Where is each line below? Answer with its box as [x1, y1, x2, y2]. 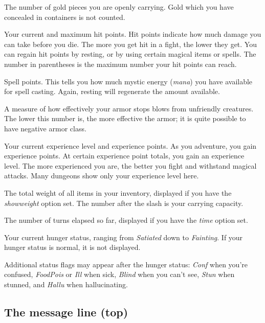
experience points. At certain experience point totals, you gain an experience [4, 150, 245, 161]
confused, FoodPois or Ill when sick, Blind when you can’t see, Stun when [4, 269, 235, 280]
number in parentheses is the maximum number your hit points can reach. [4, 58, 237, 69]
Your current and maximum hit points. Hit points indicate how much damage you [4, 29, 261, 39]
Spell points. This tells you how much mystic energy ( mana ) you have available [4, 76, 253, 86]
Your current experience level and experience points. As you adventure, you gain [4, 140, 257, 151]
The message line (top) [4, 304, 128, 320]
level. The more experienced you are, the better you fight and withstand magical [4, 160, 257, 171]
